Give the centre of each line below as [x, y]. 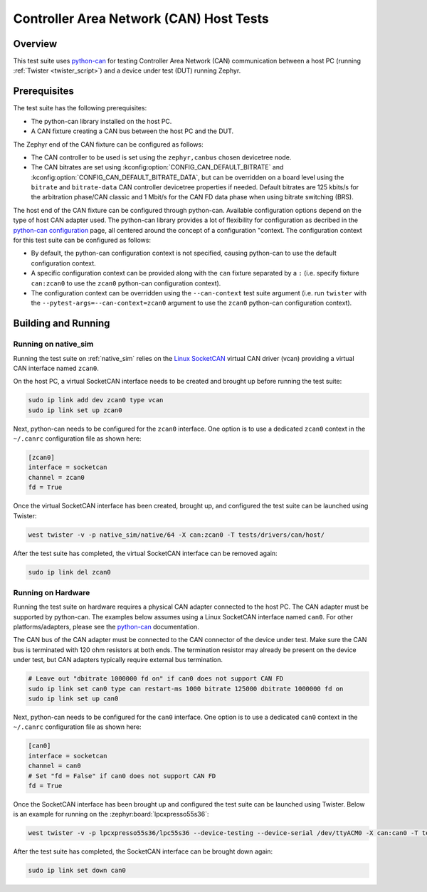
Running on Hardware [52, 592]
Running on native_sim [53, 344]
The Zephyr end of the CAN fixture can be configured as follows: [108, 144]
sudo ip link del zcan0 [70, 572]
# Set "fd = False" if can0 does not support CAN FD [122, 776]
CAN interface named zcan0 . [56, 368]
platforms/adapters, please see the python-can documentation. [106, 627]
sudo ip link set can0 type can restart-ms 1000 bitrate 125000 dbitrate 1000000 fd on [186, 688]
